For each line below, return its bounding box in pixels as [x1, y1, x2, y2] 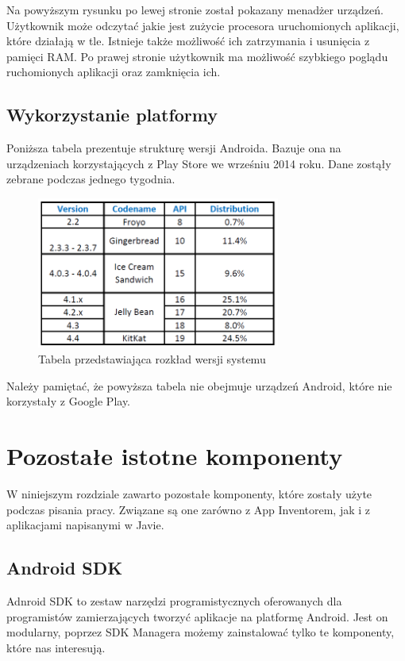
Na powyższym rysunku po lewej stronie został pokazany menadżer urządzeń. [6, 2, 384, 17]
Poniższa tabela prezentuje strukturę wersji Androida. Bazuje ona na [6, 140, 341, 156]
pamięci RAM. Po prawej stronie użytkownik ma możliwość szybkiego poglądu [6, 48, 388, 64]
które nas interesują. [6, 639, 106, 655]
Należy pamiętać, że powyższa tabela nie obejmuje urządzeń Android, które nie [6, 377, 392, 394]
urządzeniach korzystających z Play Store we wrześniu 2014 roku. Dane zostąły [6, 155, 391, 171]
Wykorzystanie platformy [6, 102, 218, 127]
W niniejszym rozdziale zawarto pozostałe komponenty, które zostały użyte [6, 485, 372, 502]
